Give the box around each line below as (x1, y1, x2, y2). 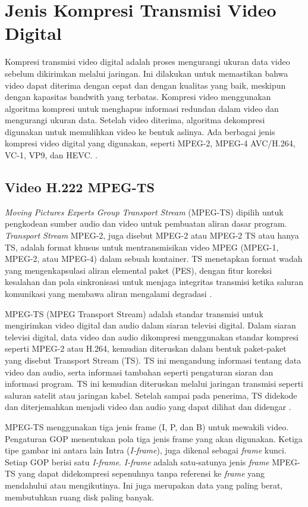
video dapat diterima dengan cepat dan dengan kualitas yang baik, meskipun (5, 79, 286, 91)
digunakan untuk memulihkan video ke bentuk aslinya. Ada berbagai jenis (5, 125, 275, 137)
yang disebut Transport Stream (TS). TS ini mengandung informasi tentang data (5, 353, 301, 366)
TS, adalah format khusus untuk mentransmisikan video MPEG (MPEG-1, (5, 240, 279, 253)
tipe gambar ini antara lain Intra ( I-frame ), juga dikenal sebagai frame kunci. (5, 444, 287, 456)
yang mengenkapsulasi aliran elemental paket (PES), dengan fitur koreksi (5, 264, 272, 276)
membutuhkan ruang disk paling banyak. (5, 490, 155, 503)
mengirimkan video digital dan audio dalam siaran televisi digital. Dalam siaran (5, 319, 296, 331)
